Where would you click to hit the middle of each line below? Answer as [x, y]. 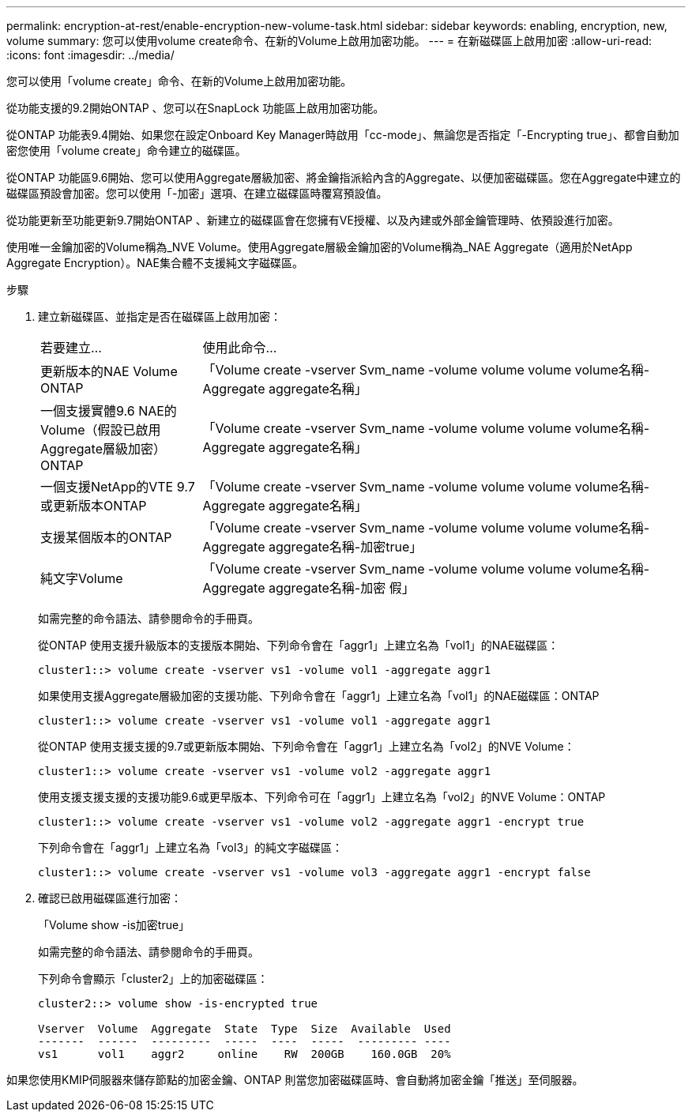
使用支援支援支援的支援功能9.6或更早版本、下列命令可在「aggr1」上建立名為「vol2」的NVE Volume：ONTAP [322, 797]
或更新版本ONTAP [94, 506]
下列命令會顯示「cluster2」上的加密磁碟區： [153, 979]
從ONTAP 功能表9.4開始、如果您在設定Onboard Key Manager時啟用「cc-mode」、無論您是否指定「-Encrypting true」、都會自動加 [343, 135]
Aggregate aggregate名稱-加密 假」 [308, 588]
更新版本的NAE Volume [109, 371]
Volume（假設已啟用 [101, 430]
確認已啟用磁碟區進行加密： [110, 898]
